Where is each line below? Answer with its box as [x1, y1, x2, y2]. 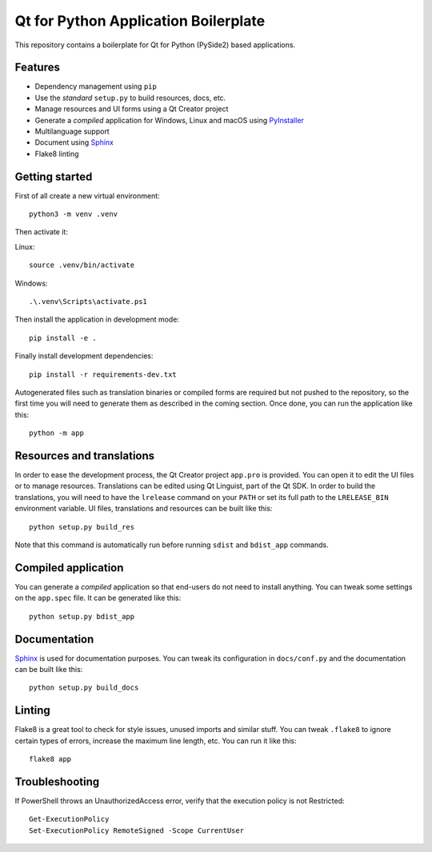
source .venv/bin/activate [29, 261, 135, 270]
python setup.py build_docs [29, 683, 139, 692]
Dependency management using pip [34, 82, 158, 91]
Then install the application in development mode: [14, 314, 180, 324]
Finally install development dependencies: [14, 351, 154, 361]
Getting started [14, 170, 93, 183]
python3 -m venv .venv [29, 210, 118, 219]
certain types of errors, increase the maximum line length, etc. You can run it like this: [14, 736, 297, 746]
